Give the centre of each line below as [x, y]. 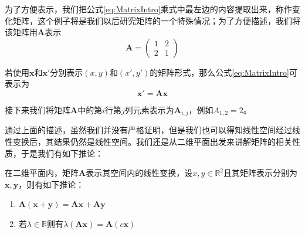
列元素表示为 [149, 109]
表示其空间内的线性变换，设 [139, 173]
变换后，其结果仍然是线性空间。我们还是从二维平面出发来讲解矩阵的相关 [152, 142]
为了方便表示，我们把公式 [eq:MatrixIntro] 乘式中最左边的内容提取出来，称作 [148, 9]
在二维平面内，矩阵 [42, 173]
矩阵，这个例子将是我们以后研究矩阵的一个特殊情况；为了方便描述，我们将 [156, 20]
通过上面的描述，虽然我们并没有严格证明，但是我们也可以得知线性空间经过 [148, 130]
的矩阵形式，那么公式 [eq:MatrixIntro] [219, 72]
